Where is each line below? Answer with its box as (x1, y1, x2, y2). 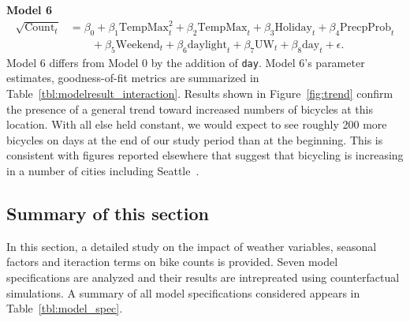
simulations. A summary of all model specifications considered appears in (6, 284, 360, 301)
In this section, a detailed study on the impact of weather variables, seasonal (6, 238, 377, 254)
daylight (187, 39, 227, 51)
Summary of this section (6, 200, 210, 225)
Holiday (274, 22, 312, 34)
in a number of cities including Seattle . (6, 162, 199, 178)
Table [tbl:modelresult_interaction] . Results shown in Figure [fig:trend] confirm (6, 85, 393, 101)
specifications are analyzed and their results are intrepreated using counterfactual (6, 268, 400, 285)
